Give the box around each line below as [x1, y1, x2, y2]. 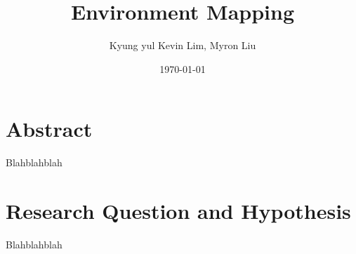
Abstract [6, 114, 93, 143]
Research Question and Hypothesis [6, 196, 351, 225]
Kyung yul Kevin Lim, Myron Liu [109, 38, 256, 53]
